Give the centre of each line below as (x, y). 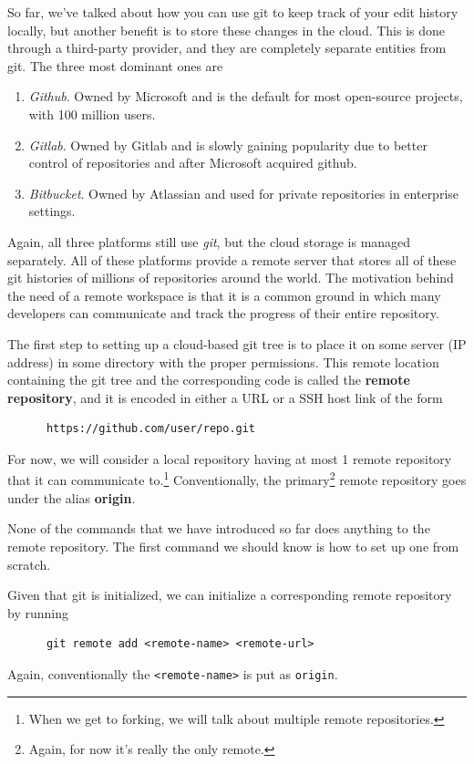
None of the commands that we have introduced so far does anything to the (219, 528)
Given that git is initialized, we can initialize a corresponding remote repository (230, 595)
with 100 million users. (92, 114)
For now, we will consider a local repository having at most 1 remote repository (230, 458)
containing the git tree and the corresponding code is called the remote (209, 380)
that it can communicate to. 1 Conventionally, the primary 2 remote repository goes (237, 479)
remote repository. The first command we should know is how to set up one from (233, 546)
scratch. (29, 564)
